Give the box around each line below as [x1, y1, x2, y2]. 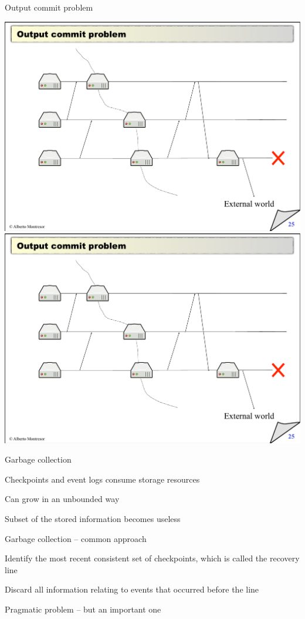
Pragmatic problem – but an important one [5, 603, 161, 615]
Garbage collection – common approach [5, 532, 147, 544]
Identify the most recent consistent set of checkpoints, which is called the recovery [5, 552, 300, 564]
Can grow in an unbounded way [5, 493, 120, 505]
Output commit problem [5, 1, 93, 13]
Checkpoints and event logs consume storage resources [5, 473, 200, 485]
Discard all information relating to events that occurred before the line [5, 583, 259, 595]
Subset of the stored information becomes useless [5, 512, 181, 524]
